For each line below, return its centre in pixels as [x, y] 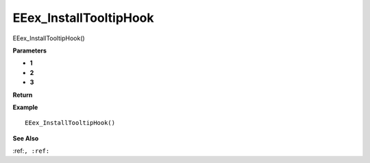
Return [23, 95]
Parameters [30, 50]
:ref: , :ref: [31, 151]
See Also [26, 138]
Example [25, 107]
